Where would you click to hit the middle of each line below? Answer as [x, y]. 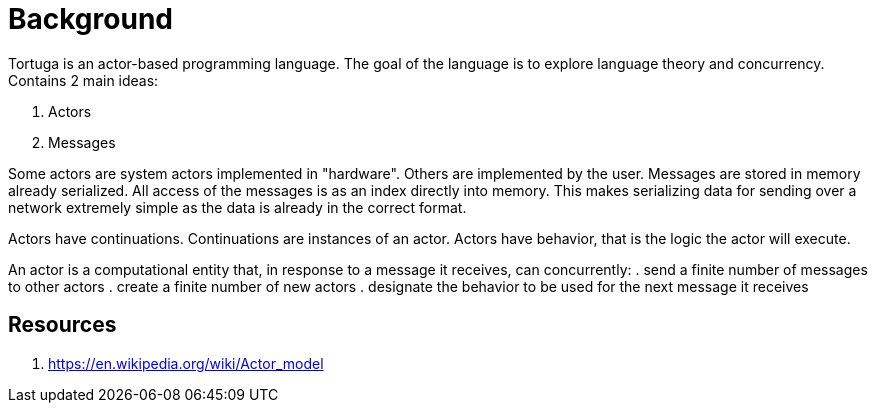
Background [90, 19]
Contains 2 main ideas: [83, 80]
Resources [62, 325]
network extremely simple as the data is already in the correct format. [237, 207]
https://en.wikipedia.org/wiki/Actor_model [186, 363]
